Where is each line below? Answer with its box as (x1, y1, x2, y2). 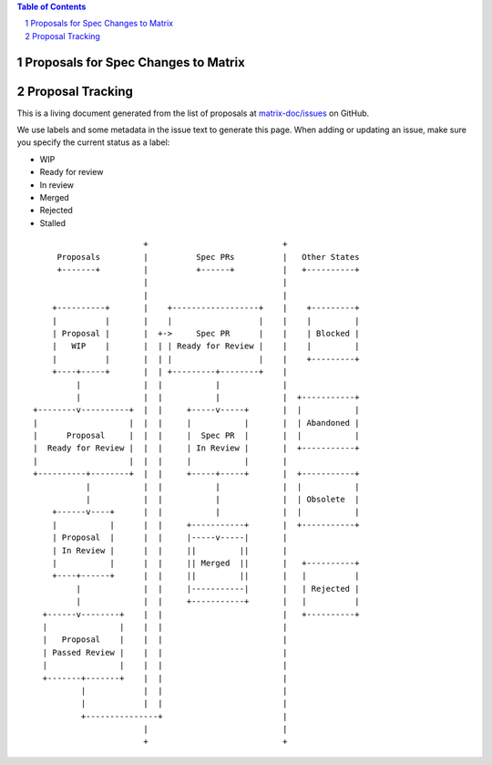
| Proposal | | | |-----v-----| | (51, 532, 288, 543)
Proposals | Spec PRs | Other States (56, 252, 360, 262)
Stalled (39, 217, 67, 228)
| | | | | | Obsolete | (85, 494, 360, 505)
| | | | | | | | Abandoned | (33, 418, 360, 428)
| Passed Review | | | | (42, 647, 288, 657)
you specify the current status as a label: (16, 137, 170, 148)
